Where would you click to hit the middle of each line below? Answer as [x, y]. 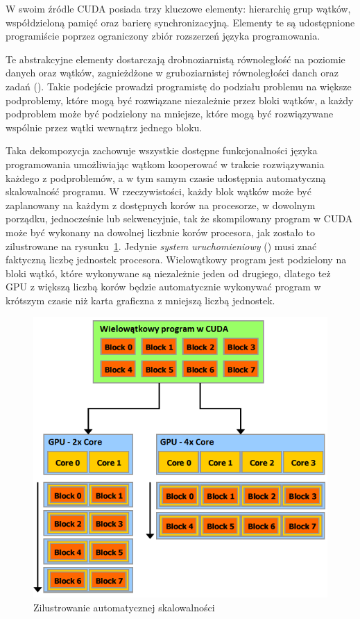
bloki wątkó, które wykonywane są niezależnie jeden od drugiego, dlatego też [168, 273]
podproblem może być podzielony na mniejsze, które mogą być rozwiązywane [170, 114]
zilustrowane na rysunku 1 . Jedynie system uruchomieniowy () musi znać [161, 246]
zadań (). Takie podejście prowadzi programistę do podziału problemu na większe [179, 86]
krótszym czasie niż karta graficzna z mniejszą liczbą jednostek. [140, 300]
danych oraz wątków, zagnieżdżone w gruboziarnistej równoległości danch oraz [172, 73]
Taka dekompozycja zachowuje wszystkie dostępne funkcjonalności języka [162, 150]
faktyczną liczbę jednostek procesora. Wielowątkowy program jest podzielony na [176, 259]
